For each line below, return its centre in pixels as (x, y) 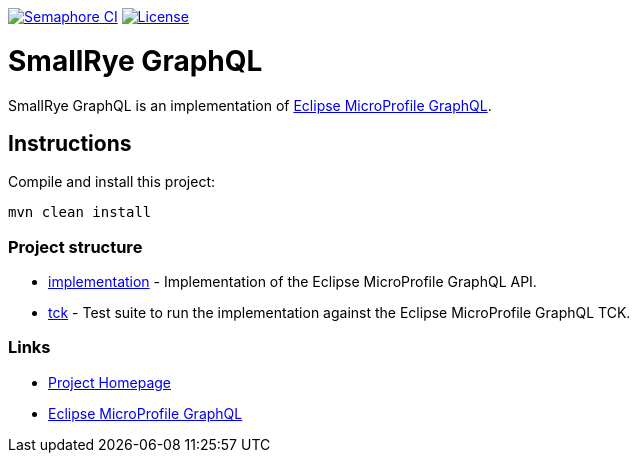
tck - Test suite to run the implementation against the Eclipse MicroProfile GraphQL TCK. (339, 313)
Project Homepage (109, 382)
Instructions (70, 143)
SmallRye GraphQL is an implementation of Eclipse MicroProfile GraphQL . (250, 105)
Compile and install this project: (112, 182)
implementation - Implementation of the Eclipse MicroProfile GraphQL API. (292, 282)
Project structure (75, 246)
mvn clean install (80, 212)
